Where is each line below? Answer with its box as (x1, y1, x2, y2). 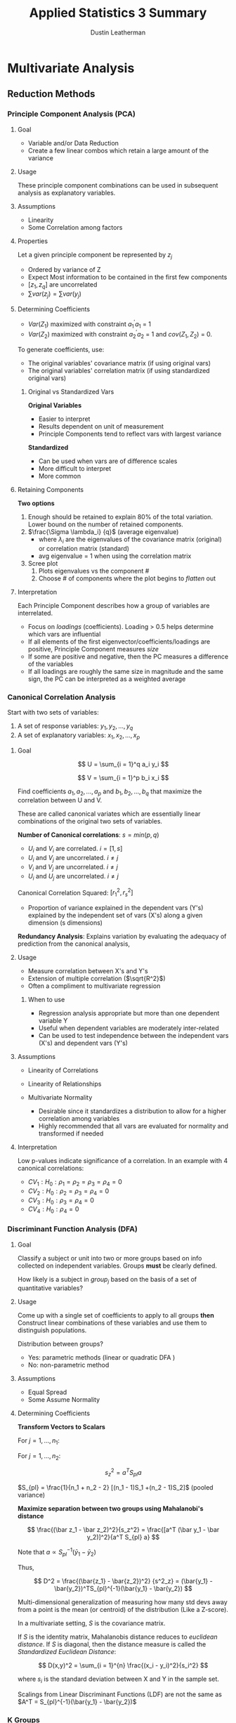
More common (38, 472, 81, 480)
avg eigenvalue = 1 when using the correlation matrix (38, 552, 192, 560)
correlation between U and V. (17, 796, 103, 805)
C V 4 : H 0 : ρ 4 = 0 (27, 1205, 79, 1215)
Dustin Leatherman (90, 28, 146, 37)
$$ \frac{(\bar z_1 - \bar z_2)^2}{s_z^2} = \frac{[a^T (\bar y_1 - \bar (27, 1526, 220, 1534)
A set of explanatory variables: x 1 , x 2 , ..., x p (17, 731, 140, 741)
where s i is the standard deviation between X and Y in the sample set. (17, 1675, 220, 1684)
